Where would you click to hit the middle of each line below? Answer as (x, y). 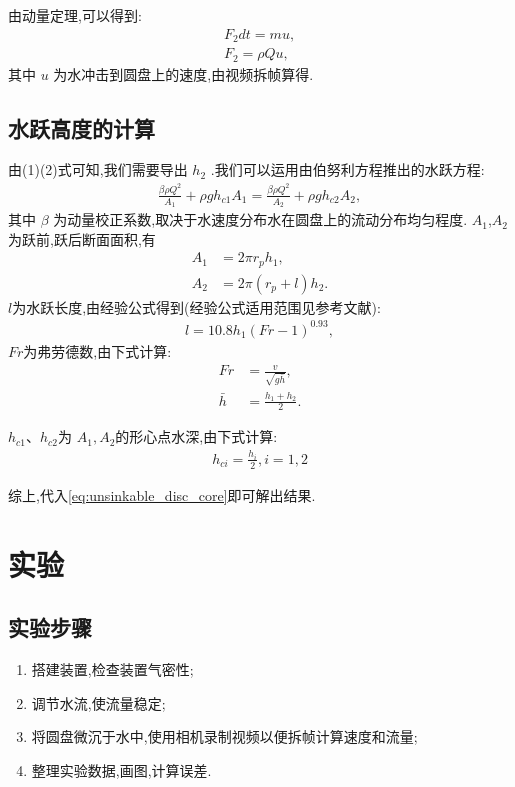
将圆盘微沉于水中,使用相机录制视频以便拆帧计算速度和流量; (224, 736)
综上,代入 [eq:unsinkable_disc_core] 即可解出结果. (162, 494)
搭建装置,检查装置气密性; (112, 668)
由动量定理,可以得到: (75, 15)
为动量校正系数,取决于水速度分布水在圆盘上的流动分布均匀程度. (260, 219)
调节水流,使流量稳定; (98, 702)
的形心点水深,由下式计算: (196, 436)
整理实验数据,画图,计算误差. (121, 769)
